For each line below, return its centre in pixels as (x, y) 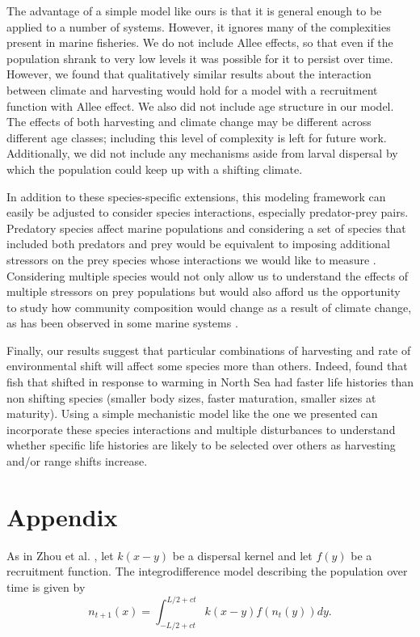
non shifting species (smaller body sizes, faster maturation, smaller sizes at (191, 397)
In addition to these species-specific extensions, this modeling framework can (196, 196)
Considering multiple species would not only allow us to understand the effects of (208, 275)
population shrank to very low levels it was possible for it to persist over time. (200, 58)
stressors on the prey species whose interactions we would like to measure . (191, 259)
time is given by (46, 586)
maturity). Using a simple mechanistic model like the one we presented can (192, 413)
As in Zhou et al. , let (60, 555)
